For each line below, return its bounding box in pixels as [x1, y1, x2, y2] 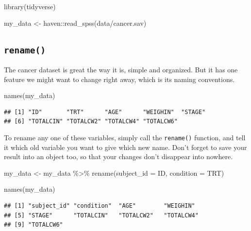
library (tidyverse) [4, 1, 56, 11]
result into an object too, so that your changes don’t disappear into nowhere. [4, 151, 233, 162]
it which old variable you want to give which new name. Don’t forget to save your [4, 142, 247, 152]
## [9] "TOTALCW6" [4, 221, 63, 229]
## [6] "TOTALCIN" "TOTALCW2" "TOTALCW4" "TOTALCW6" [4, 118, 178, 125]
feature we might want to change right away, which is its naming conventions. [4, 74, 235, 84]
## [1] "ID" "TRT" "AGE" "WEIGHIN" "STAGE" [4, 108, 206, 115]
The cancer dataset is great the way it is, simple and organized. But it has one [4, 64, 238, 74]
